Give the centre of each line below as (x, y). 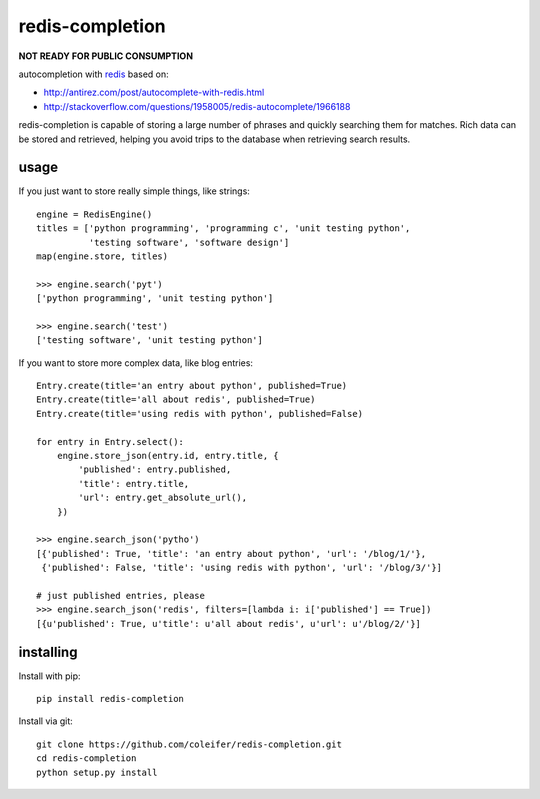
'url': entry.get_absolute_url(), (163, 498)
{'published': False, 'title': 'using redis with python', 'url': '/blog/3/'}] (242, 568)
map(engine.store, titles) (102, 256)
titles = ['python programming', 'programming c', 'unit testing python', (223, 228)
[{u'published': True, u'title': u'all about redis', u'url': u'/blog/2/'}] (229, 623)
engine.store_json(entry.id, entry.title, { (167, 456)
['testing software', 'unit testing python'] (150, 340)
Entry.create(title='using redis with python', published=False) (200, 413)
